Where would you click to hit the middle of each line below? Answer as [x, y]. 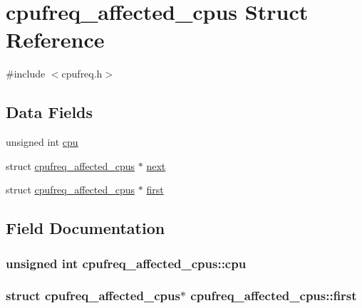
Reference [55, 39]
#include [26, 74]
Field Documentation [86, 228]
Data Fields [50, 112]
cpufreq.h [82, 74]
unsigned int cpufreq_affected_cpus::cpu [126, 263]
